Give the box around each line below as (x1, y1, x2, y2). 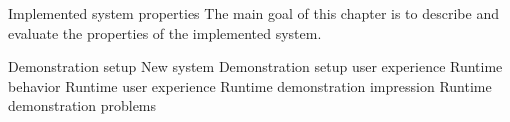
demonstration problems (8, 95, 157, 116)
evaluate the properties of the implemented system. (8, 22, 322, 43)
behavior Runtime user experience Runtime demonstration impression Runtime (8, 75, 492, 96)
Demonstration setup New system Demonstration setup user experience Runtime (8, 56, 503, 77)
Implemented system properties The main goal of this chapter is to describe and (8, 3, 499, 23)
